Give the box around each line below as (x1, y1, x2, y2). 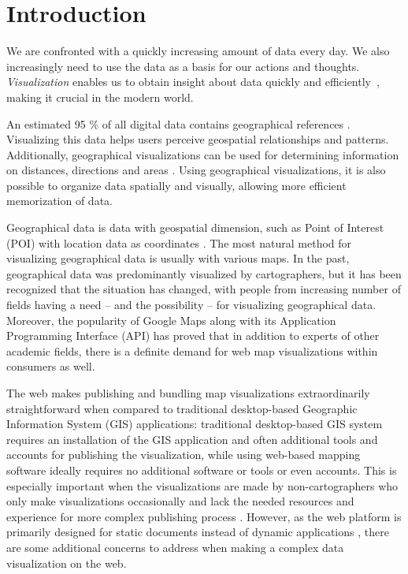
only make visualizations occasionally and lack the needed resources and (6, 493, 354, 509)
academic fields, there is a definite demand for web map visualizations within (6, 342, 378, 359)
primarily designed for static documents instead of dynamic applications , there (6, 524, 389, 540)
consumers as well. (6, 358, 95, 375)
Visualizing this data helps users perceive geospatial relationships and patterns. (6, 131, 389, 147)
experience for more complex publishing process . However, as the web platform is (6, 508, 402, 524)
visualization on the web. (6, 554, 127, 571)
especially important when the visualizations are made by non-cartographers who (6, 477, 399, 494)
